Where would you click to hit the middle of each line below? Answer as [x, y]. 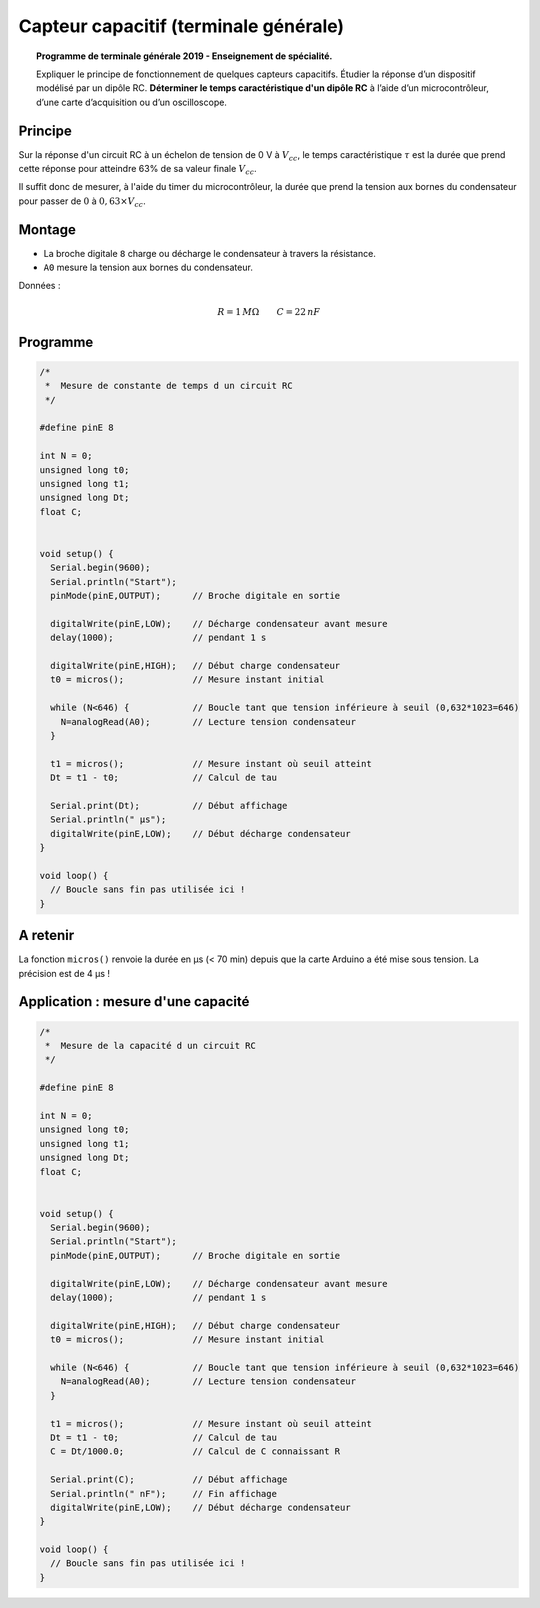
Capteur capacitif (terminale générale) [181, 26]
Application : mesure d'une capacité [134, 1001]
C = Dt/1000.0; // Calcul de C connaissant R [195, 1451]
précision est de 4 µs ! [64, 973]
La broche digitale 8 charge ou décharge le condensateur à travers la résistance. [210, 253]
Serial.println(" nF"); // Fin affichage [163, 1493]
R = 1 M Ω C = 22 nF [268, 311]
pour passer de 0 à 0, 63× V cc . [82, 202]
